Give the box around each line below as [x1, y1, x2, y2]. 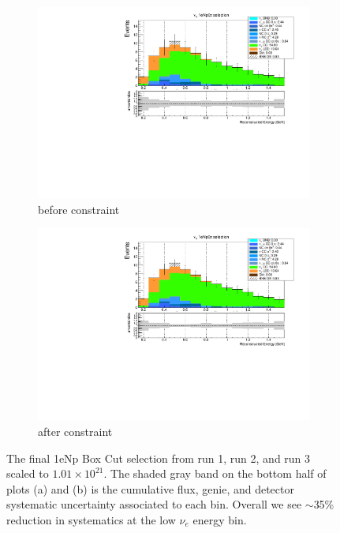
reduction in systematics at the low [6, 511, 176, 527]
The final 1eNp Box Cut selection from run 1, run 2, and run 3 [6, 449, 311, 466]
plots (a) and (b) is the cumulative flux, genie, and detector [6, 480, 294, 497]
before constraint [38, 201, 120, 217]
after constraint [38, 423, 113, 439]
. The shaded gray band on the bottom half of [103, 465, 327, 482]
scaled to [6, 465, 49, 482]
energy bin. [192, 511, 247, 527]
